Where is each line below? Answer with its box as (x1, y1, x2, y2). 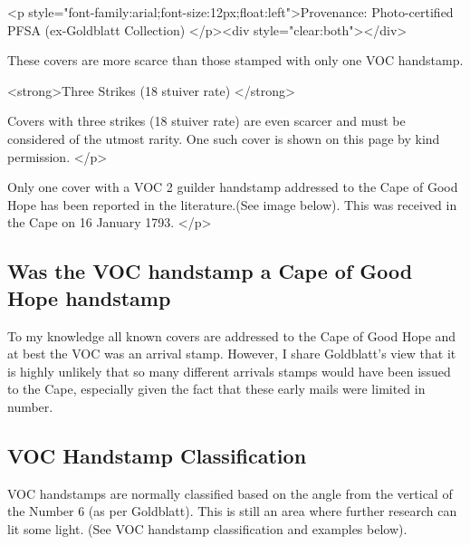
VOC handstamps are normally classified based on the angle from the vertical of (7, 483, 453, 502)
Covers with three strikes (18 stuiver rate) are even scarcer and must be (7, 111, 406, 130)
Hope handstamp (7, 283, 171, 311)
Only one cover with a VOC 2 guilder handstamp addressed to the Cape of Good (7, 177, 458, 196)
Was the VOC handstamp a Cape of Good (7, 257, 413, 285)
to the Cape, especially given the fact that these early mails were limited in (7, 379, 426, 398)
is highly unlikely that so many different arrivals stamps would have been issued (7, 361, 451, 380)
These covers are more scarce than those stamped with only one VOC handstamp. (7, 51, 464, 70)
